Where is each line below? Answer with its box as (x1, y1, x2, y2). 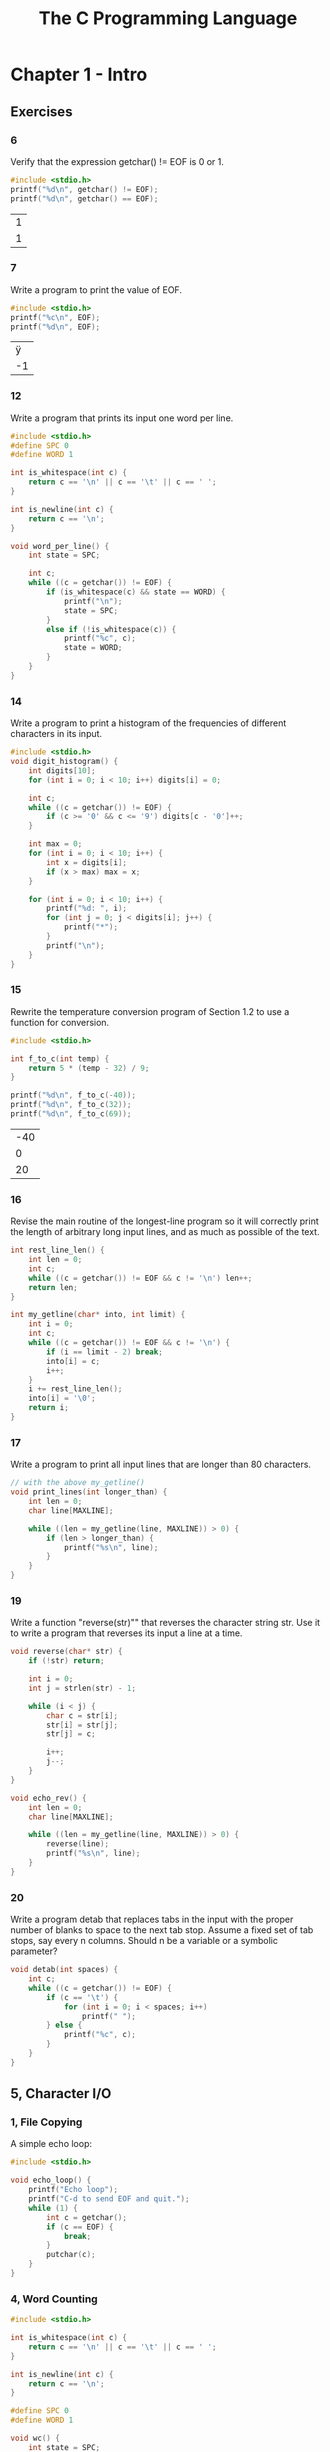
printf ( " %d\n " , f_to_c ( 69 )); (10, 1109, 132, 1119)
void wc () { (10, 2433, 60, 2444)
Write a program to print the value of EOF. (10, 283, 183, 296)
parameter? (10, 1945, 58, 1957)
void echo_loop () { (10, 2175, 92, 2186)
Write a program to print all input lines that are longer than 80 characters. (10, 1458, 312, 1471)
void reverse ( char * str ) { (10, 1647, 123, 1657)
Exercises (10, 103, 73, 120)
